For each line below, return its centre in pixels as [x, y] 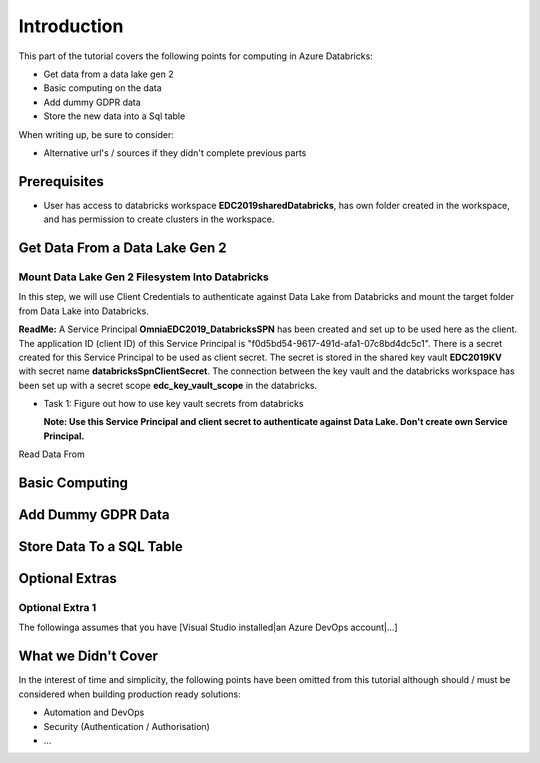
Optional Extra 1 [57, 608]
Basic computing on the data [102, 88]
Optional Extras [67, 578]
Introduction [71, 26]
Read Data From [51, 454]
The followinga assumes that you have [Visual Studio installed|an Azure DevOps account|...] [208, 627]
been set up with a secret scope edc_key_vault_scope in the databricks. [168, 385]
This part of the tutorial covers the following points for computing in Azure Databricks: [196, 56]
